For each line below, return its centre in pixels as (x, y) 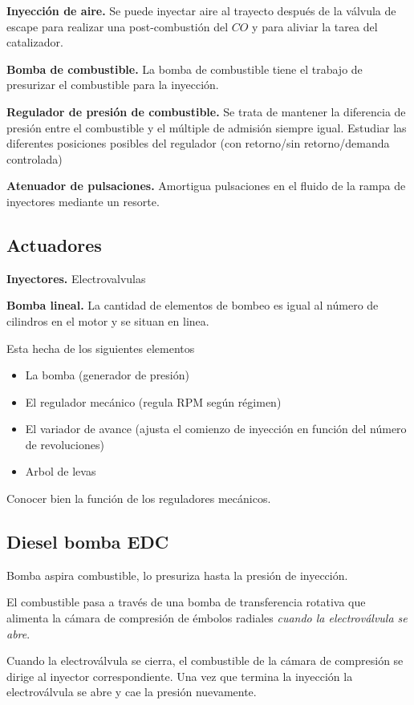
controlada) (34, 158)
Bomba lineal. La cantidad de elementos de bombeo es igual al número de (193, 305)
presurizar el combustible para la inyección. (113, 85)
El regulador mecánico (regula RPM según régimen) (153, 401)
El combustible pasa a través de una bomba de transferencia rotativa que (186, 602)
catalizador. (35, 42)
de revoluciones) (65, 444)
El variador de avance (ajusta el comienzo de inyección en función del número (216, 429)
